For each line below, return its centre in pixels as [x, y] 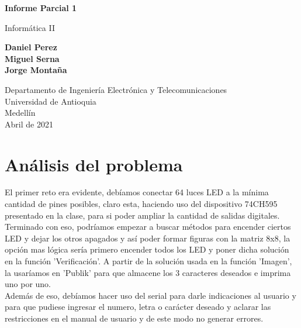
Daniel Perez [31, 47]
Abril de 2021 [29, 124]
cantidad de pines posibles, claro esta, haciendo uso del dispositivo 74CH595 [141, 204]
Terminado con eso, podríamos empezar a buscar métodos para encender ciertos [148, 227]
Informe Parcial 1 [41, 8]
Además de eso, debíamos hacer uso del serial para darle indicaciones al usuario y [150, 295]
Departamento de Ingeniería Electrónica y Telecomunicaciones [116, 89]
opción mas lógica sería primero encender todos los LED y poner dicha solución [147, 249]
